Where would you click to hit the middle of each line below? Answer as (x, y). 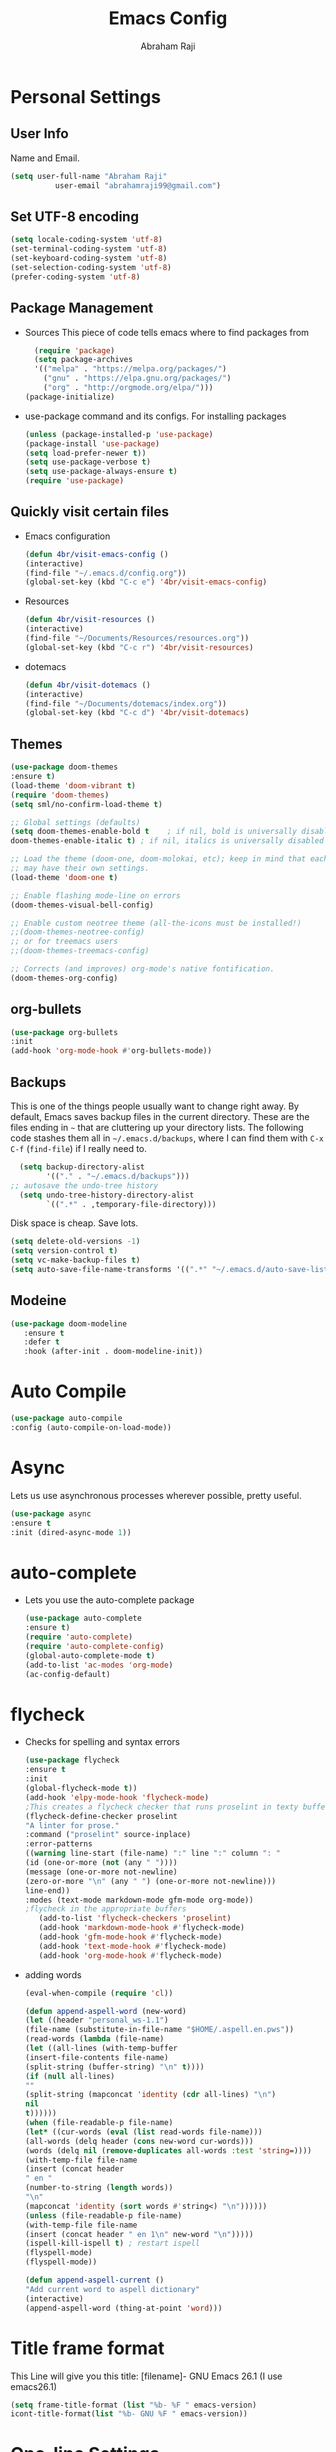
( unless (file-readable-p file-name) (103, 2215)
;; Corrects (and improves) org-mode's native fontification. (142, 969)
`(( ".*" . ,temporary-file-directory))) (131, 1204)
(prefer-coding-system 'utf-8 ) (75, 277)
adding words (53, 1974)
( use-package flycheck (72, 1760)
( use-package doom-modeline (69, 1323)
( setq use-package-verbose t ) (88, 462)
